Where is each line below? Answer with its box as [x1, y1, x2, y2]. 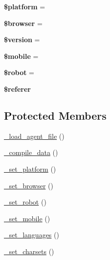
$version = [4, 34, 40, 45]
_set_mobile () [4, 213, 50, 223]
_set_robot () [4, 197, 46, 207]
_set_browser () [4, 180, 53, 190]
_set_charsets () [4, 246, 54, 256]
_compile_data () [4, 147, 58, 157]
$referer [4, 83, 31, 94]
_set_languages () [4, 230, 59, 240]
